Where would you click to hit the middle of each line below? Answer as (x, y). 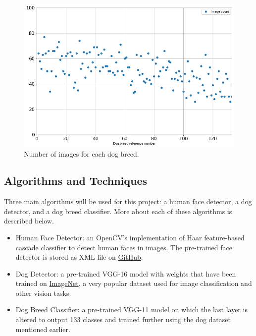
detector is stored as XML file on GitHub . (79, 257)
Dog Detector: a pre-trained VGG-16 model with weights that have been (126, 273)
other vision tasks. (43, 293)
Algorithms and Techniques (76, 181)
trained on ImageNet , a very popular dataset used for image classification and (134, 283)
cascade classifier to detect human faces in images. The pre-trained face (124, 247)
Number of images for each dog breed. (81, 154)
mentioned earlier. (43, 329)
